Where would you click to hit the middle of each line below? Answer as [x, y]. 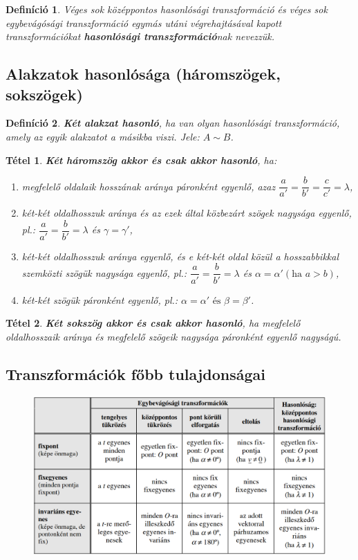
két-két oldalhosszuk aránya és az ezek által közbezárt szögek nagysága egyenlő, [187, 213]
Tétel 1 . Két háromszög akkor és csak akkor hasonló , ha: [141, 160]
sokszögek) [44, 94]
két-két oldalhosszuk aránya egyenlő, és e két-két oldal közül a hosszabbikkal [180, 256]
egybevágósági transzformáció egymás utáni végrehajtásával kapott [144, 22]
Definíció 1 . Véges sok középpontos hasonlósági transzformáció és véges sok [167, 9]
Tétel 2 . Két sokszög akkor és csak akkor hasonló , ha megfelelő [153, 323]
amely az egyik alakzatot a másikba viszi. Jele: [103, 136]
